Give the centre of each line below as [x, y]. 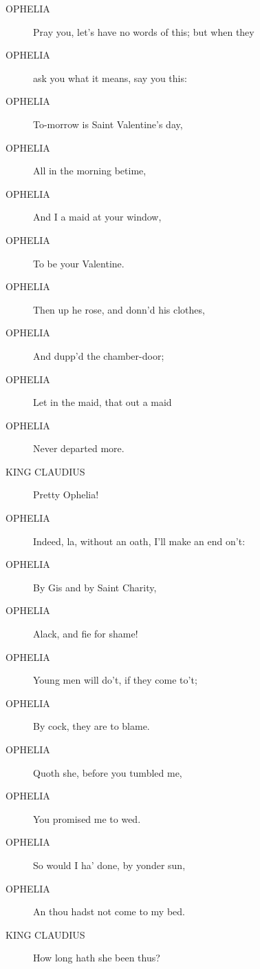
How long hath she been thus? [97, 958]
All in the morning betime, [90, 171]
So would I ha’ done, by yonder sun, [109, 865]
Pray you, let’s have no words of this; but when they [144, 31]
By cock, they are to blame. [91, 726]
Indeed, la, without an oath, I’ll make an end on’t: [139, 541]
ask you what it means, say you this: [110, 78]
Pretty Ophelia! [66, 494]
